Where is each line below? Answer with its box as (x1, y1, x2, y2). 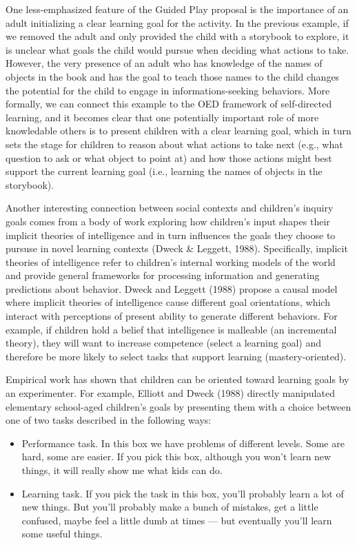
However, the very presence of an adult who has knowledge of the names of (6, 56, 323, 70)
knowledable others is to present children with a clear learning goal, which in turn (6, 123, 351, 138)
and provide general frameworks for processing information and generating (6, 268, 320, 282)
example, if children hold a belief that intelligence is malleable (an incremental (6, 322, 337, 336)
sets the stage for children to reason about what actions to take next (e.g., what (6, 136, 343, 151)
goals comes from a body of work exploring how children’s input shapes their (6, 214, 330, 228)
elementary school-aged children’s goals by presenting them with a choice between (6, 399, 351, 413)
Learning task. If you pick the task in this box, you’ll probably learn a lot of (21, 486, 344, 500)
